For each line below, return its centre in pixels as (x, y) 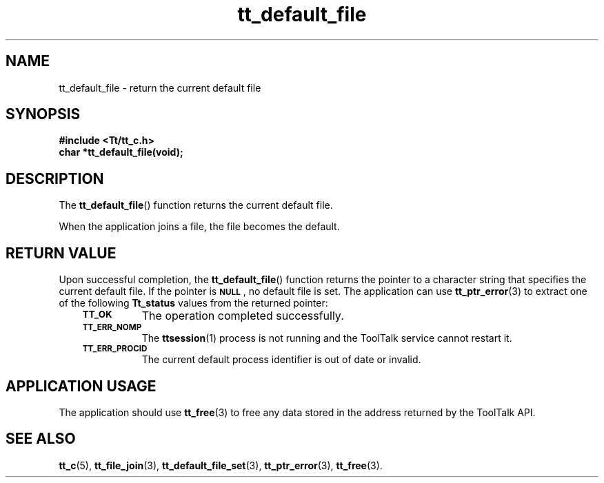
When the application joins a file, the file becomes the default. (199, 227)
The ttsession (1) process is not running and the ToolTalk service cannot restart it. (327, 338)
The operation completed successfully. (243, 316)
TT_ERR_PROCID (115, 349)
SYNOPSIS (43, 114)
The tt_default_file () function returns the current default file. (196, 205)
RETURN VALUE (61, 253)
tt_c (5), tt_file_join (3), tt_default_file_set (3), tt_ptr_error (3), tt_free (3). (221, 465)
